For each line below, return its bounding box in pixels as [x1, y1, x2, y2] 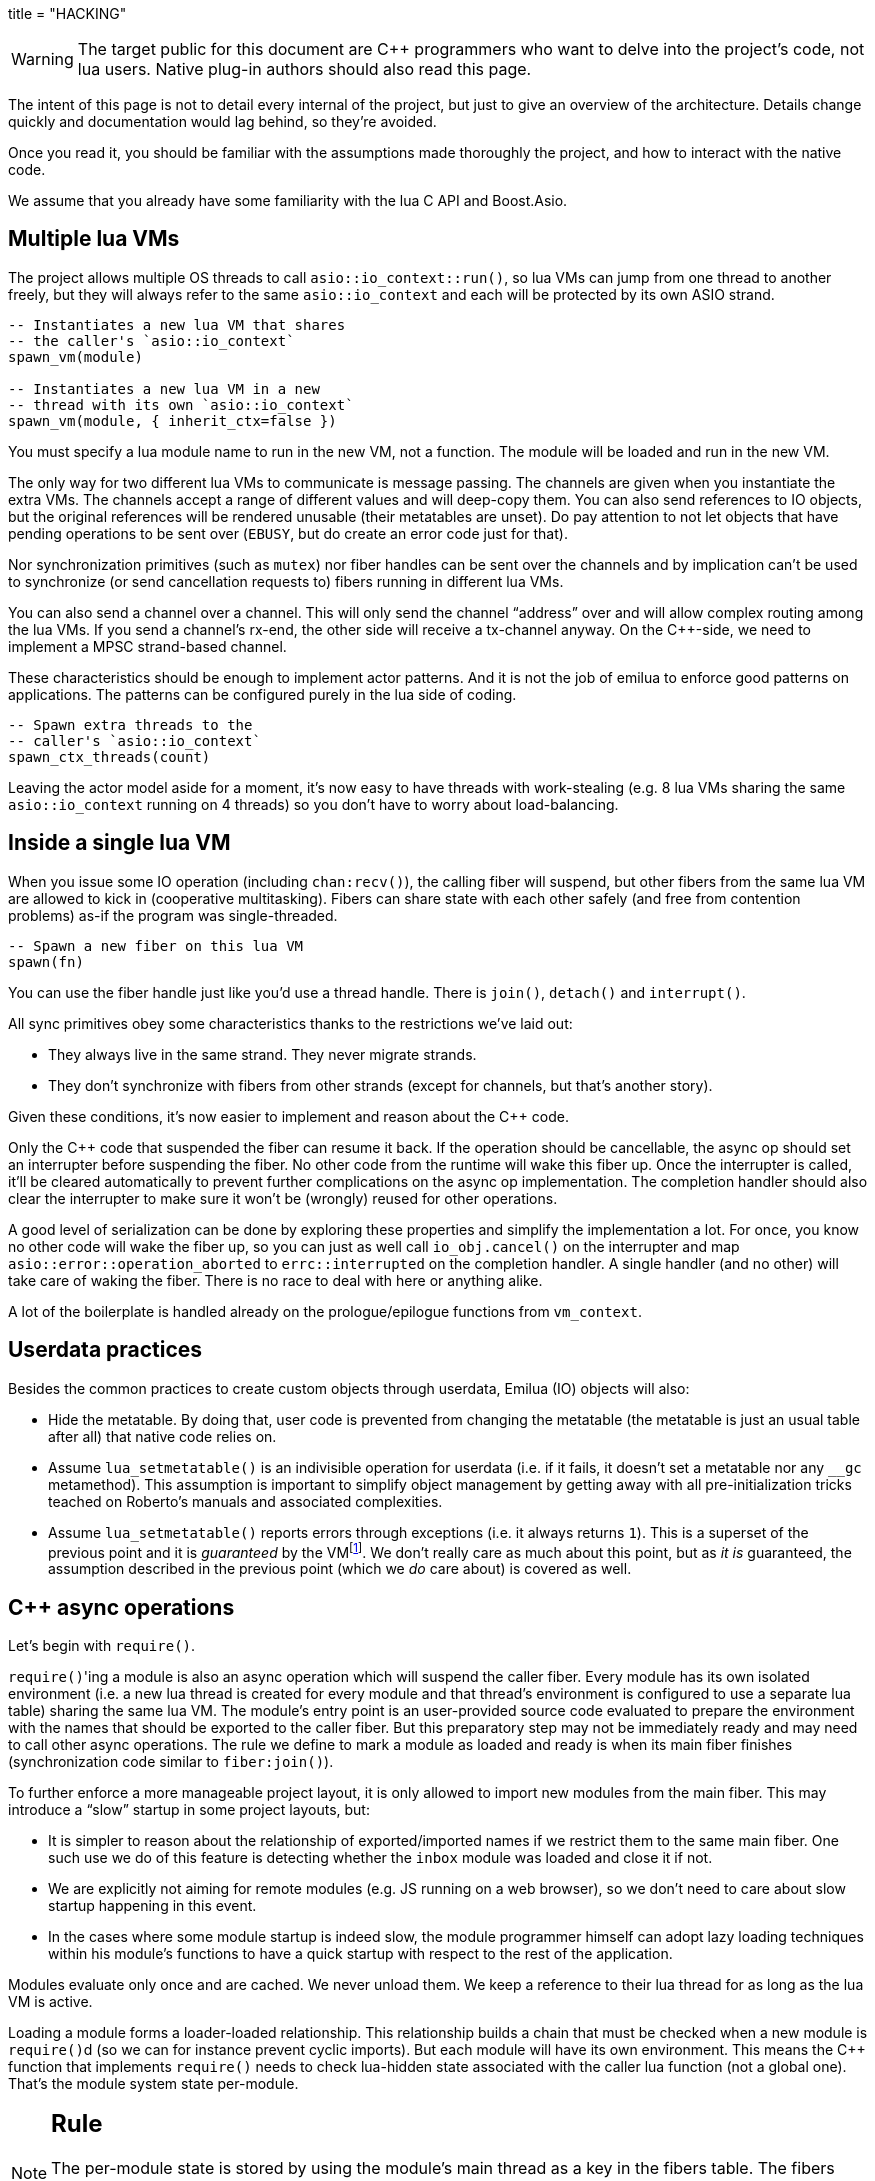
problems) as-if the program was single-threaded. [8, 906, 338, 924]
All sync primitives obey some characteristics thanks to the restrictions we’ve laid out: [8, 1014, 573, 1032]
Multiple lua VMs [8, 226, 180, 252]
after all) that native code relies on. [48, 1427, 277, 1445]
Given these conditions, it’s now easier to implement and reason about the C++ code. [8, 1107, 569, 1125]
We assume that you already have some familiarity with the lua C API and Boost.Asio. [8, 192, 568, 209]
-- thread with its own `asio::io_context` [8, 396, 354, 413]
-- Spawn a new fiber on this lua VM [8, 937, 304, 954]
